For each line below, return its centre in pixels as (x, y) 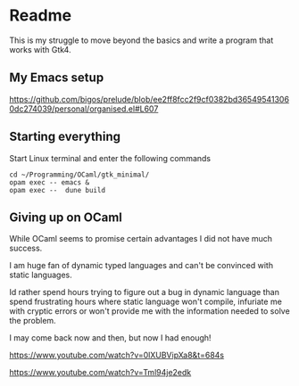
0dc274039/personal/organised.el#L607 (84, 109)
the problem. (33, 321)
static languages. (41, 275)
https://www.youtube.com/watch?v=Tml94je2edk (100, 373)
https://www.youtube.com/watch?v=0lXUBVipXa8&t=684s (117, 355)
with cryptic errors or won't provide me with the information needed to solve (149, 311)
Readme (41, 16)
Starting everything (65, 137)
